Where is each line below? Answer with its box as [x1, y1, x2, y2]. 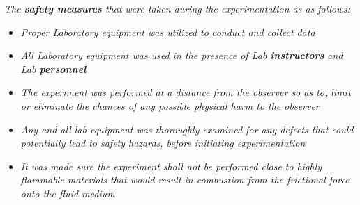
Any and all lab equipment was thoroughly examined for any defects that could [20, 122, 354, 136]
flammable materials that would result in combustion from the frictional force [20, 172, 350, 187]
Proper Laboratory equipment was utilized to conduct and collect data [20, 24, 315, 39]
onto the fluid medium [20, 186, 115, 200]
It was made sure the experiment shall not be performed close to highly [20, 158, 322, 173]
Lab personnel [20, 61, 87, 76]
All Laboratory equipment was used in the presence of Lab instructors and [20, 48, 343, 63]
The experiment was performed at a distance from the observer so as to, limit [20, 85, 351, 99]
